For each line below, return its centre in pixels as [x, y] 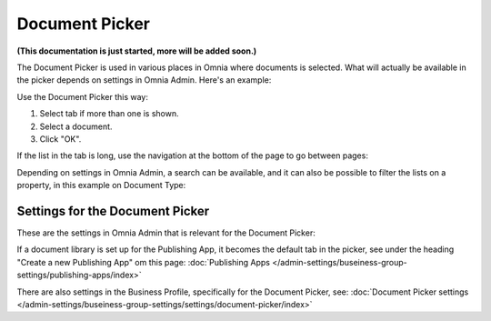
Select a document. [76, 126]
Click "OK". [60, 139]
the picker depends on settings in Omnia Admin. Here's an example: [144, 80]
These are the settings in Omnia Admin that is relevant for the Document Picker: [166, 233]
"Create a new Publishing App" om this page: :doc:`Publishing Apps [143, 262]
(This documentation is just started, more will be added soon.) [137, 51]
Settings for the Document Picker [113, 211]
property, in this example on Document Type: [101, 186]
